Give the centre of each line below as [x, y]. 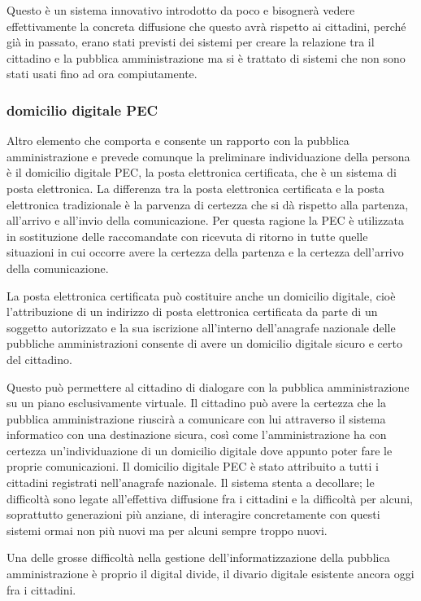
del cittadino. [39, 359]
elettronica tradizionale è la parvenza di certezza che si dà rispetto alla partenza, [208, 204]
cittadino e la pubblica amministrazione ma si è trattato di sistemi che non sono [206, 57]
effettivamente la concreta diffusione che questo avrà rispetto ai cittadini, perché [206, 26]
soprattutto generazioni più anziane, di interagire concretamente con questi [193, 514]
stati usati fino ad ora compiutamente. [102, 74]
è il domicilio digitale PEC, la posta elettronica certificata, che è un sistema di [202, 172]
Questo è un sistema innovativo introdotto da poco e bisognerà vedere [181, 10]
